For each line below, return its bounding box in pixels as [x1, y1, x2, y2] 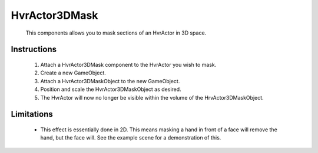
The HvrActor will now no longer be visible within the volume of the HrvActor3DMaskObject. [40, 94, 264, 101]
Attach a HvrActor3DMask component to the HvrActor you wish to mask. [40, 61, 217, 68]
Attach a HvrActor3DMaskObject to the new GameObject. [40, 77, 180, 84]
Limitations [11, 109, 53, 120]
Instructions [11, 45, 57, 55]
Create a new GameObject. [40, 69, 106, 76]
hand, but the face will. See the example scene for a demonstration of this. [40, 134, 221, 141]
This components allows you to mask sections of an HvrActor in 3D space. [25, 29, 207, 36]
